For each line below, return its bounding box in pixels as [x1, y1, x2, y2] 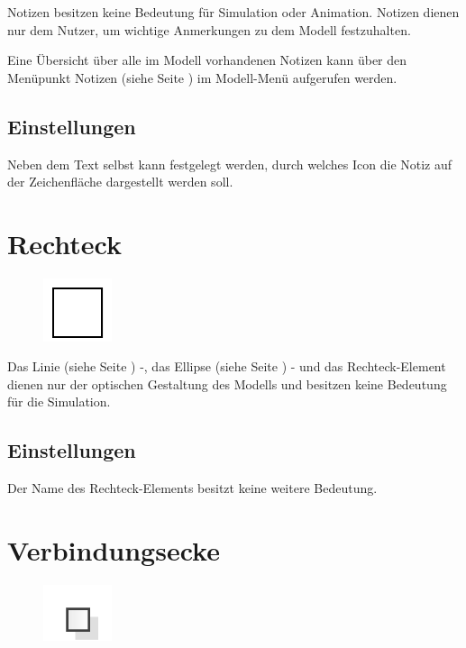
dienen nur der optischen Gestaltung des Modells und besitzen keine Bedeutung [7, 374, 447, 393]
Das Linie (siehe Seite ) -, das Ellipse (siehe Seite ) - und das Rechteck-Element [7, 357, 446, 376]
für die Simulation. [7, 392, 111, 411]
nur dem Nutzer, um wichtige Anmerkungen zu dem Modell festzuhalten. [7, 20, 411, 39]
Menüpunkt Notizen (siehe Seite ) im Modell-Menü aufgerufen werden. [7, 68, 397, 87]
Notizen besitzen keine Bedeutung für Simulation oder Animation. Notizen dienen [7, 3, 460, 21]
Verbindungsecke [7, 531, 220, 568]
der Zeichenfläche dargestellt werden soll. [7, 172, 233, 191]
